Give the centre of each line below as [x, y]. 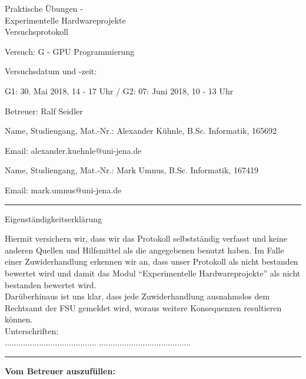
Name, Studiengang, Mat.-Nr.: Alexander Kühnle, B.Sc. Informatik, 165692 [141, 131]
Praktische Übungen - [44, 8]
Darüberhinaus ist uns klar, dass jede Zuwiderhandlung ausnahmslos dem [137, 296]
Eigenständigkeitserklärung [53, 218]
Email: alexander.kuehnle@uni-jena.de [73, 150]
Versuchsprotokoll [36, 32]
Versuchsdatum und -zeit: [51, 71]
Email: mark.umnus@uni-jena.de [63, 189]
